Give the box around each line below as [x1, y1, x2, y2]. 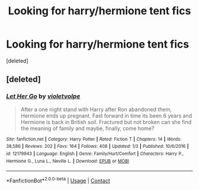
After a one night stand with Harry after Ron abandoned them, [20, 106, 172, 113]
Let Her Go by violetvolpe [6, 92, 81, 100]
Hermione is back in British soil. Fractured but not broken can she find [20, 118, 192, 125]
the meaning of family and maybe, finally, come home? [20, 125, 155, 132]
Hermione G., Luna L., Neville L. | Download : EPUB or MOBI [6, 158, 129, 164]
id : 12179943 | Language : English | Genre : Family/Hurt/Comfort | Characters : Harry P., [6, 150, 184, 157]
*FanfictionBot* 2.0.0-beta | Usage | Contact [6, 176, 111, 184]
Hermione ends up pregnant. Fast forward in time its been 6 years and [20, 112, 192, 119]
